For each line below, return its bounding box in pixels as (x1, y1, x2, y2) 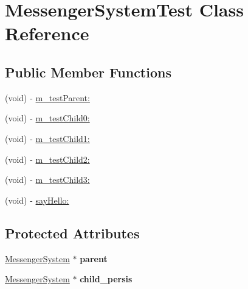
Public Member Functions (5, 62, 171, 81)
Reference (5, 21, 89, 46)
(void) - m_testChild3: (5, 173, 90, 186)
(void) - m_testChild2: (5, 152, 90, 165)
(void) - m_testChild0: (5, 112, 90, 124)
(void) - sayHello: (5, 193, 69, 206)
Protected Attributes (5, 223, 140, 242)
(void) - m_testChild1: (5, 132, 90, 144)
